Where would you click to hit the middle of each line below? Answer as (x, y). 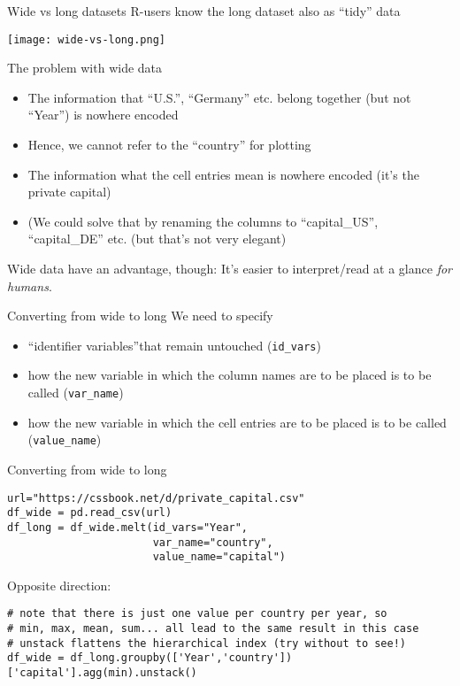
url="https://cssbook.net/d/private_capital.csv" (156, 498)
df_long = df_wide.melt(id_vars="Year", (128, 527)
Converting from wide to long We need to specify (140, 316)
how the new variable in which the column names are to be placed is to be (230, 375)
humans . (30, 285)
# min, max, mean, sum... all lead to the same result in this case (213, 629)
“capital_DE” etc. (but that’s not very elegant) (157, 239)
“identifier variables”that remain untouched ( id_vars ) (174, 345)
